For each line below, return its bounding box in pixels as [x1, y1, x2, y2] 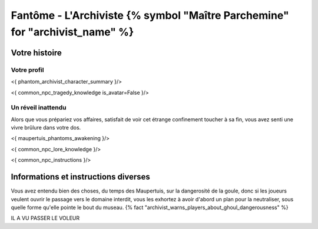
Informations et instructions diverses [11, 172, 150, 182]
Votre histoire [11, 48, 62, 58]
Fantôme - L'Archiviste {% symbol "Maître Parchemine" [11, 9, 289, 22]
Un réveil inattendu [11, 104, 67, 112]
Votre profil [11, 65, 44, 74]
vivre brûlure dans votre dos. [11, 124, 81, 131]
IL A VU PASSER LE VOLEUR [11, 215, 80, 222]
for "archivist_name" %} [11, 25, 134, 38]
